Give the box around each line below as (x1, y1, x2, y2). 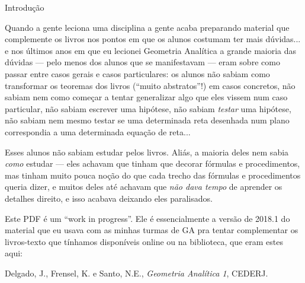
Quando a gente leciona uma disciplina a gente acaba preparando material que (5, 21, 290, 33)
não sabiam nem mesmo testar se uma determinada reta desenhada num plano (5, 114, 290, 126)
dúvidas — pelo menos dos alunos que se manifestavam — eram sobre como (5, 56, 280, 68)
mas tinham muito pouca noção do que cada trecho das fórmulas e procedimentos (5, 168, 301, 181)
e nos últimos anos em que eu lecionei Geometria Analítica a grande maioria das (5, 44, 297, 56)
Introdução (5, 1, 44, 13)
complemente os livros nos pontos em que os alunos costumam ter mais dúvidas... (5, 33, 301, 45)
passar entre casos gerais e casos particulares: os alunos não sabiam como (5, 67, 270, 80)
